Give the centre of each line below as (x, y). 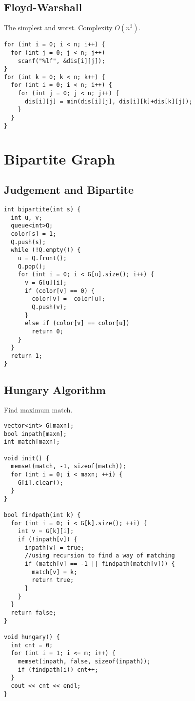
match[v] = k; (55, 572)
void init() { (27, 458)
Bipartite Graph (60, 158)
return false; (34, 613)
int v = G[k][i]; (46, 531)
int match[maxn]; (32, 442)
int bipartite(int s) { (42, 209)
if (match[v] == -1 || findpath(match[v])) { (100, 564)
